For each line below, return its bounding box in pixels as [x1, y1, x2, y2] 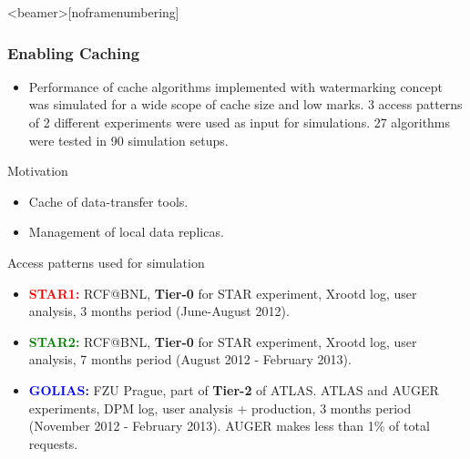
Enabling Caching [7, 41, 140, 64]
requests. [28, 433, 78, 453]
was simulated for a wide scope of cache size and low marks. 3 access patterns [28, 95, 463, 114]
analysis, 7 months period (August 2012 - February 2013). [28, 350, 352, 369]
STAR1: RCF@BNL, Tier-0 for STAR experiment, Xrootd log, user [28, 283, 417, 302]
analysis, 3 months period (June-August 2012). [28, 301, 290, 321]
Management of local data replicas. [28, 222, 224, 241]
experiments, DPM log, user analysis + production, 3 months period [28, 398, 412, 417]
